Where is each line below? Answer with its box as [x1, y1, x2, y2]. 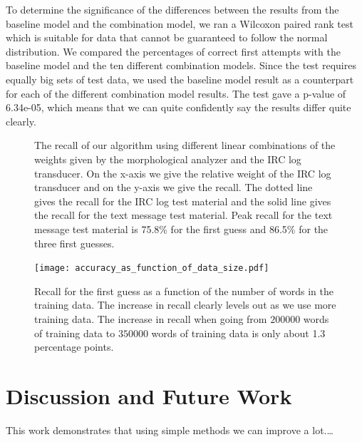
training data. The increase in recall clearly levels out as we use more [34, 297, 336, 312]
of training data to [34, 325, 115, 340]
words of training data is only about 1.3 [151, 325, 326, 340]
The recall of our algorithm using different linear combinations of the [34, 138, 336, 153]
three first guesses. [34, 235, 115, 250]
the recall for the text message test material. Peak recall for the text [34, 207, 333, 222]
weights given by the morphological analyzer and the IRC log [34, 151, 301, 166]
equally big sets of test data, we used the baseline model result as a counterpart [6, 71, 354, 86]
